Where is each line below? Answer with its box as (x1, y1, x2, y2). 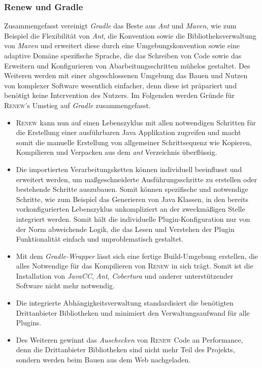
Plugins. (16, 317, 42, 328)
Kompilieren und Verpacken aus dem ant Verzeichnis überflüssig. (16, 147, 217, 157)
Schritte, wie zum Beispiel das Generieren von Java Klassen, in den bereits (16, 193, 248, 204)
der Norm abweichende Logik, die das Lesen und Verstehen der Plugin (16, 223, 235, 234)
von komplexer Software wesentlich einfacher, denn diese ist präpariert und (4, 80, 237, 90)
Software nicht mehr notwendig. (16, 280, 115, 291)
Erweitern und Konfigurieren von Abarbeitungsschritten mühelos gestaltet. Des (4, 60, 250, 71)
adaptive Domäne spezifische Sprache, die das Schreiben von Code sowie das (4, 50, 242, 60)
